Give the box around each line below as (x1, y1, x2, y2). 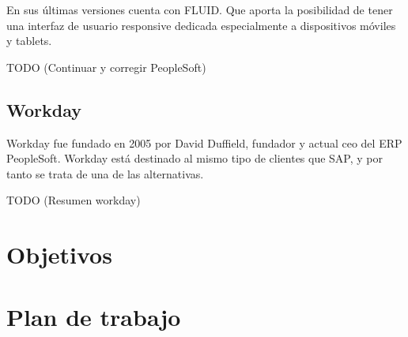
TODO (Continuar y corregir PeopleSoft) (6, 58, 206, 75)
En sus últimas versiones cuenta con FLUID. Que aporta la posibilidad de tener (6, 2, 393, 17)
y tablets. (6, 32, 52, 49)
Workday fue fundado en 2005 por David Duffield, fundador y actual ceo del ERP (6, 134, 402, 151)
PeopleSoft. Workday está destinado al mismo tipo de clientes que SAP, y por (6, 150, 383, 167)
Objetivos (6, 238, 112, 271)
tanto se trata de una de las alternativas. (6, 165, 204, 182)
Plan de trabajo (6, 300, 181, 332)
